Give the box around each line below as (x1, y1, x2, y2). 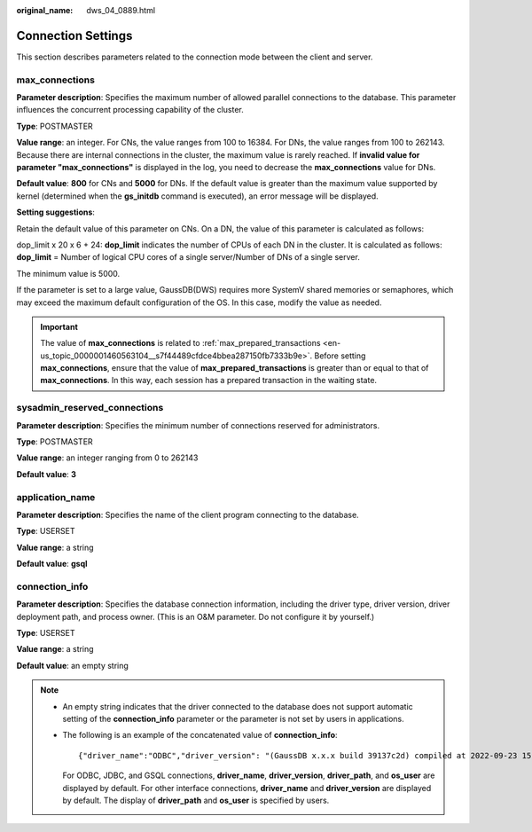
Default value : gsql (16, 559, 88, 569)
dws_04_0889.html (86, 5, 155, 15)
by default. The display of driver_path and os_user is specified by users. (62, 795, 330, 805)
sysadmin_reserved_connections (16, 402, 164, 414)
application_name (16, 491, 96, 503)
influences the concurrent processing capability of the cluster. (16, 105, 244, 115)
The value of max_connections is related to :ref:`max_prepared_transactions (40, 338, 321, 349)
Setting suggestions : (16, 207, 95, 217)
